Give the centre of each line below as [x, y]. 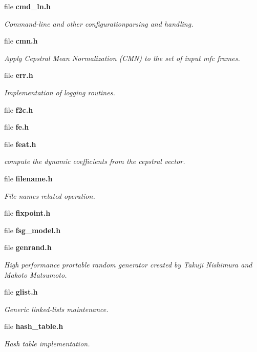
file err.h [19, 75]
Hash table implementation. [47, 343]
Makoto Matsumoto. [36, 274]
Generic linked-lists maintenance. [56, 309]
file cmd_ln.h [28, 6]
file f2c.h [19, 109]
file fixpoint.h [27, 213]
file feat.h [20, 144]
